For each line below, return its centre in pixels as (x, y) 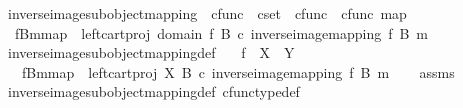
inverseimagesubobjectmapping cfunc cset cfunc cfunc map (207, 13)
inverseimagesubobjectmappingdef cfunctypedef (153, 91)
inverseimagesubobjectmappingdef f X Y (151, 52)
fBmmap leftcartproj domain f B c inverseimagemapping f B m (221, 32)
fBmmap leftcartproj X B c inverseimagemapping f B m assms (238, 71)
